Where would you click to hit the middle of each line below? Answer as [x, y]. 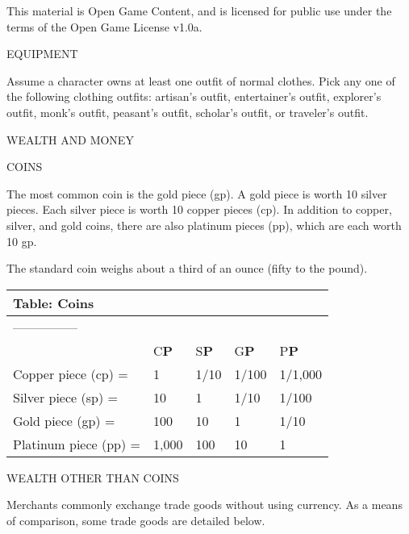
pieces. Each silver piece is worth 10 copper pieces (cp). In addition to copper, [199, 209]
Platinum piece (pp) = [77, 444]
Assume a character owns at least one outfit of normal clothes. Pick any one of [201, 80]
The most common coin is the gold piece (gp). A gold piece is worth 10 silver [197, 193]
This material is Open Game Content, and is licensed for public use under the [199, 10]
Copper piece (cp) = [71, 373]
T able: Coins [54, 302]
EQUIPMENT [42, 54]
